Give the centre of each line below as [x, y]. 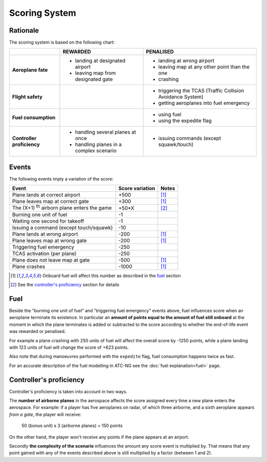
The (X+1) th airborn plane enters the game [62, 207]
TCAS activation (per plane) [44, 253]
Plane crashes [29, 266]
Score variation [137, 188]
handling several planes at [105, 132]
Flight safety [27, 97]
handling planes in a [98, 144]
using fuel [170, 115]
